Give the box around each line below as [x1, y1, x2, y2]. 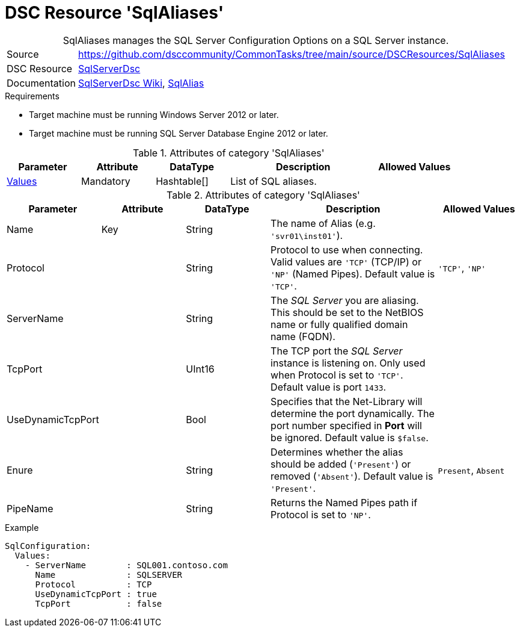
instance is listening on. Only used [271, 356, 426, 369]
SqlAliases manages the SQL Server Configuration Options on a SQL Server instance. [63, 34, 449, 46]
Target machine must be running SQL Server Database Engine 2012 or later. [29, 128, 328, 138]
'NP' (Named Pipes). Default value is [271, 267, 435, 280]
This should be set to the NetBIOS [271, 306, 424, 318]
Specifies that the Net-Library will [271, 395, 423, 407]
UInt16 [186, 362, 215, 375]
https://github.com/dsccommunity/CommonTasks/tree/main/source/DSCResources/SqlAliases [78, 48, 506, 60]
